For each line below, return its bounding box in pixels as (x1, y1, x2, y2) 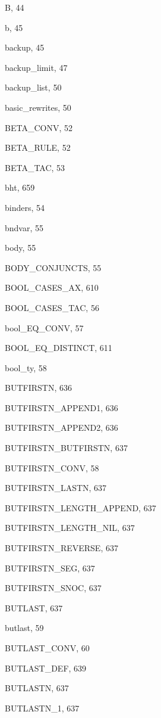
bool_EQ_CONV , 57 (5, 321, 84, 334)
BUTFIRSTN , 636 (5, 381, 72, 394)
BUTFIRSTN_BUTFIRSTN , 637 (5, 442, 128, 454)
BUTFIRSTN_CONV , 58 (5, 461, 99, 474)
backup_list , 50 (5, 81, 62, 94)
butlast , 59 (5, 621, 44, 634)
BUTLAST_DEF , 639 (5, 661, 87, 674)
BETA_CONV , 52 (5, 121, 72, 133)
